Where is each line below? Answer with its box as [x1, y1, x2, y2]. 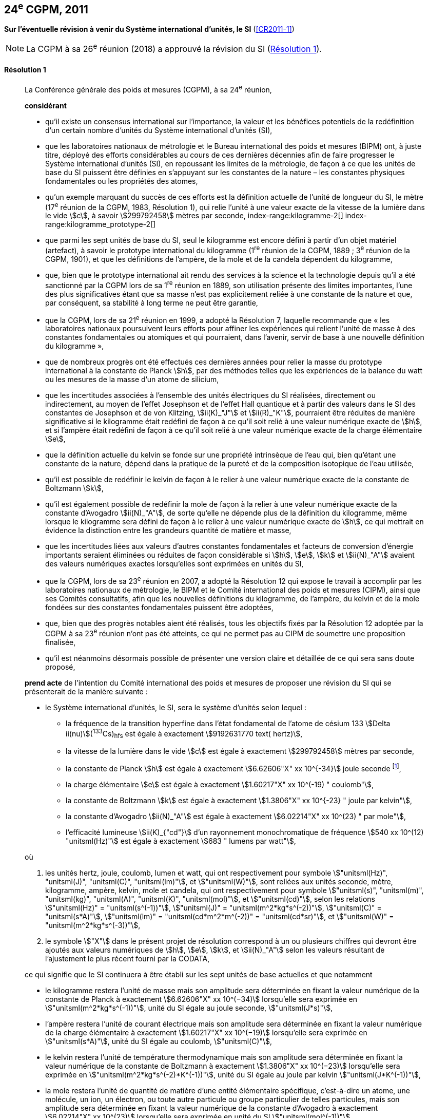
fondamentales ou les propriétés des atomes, [45, 176, 198, 185]
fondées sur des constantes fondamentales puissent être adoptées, [45, 602, 274, 612]
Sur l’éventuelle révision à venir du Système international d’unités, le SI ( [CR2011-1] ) [4, 25, 295, 34]
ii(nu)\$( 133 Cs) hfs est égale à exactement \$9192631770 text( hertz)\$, [66, 727, 303, 740]
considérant [25, 101, 67, 110]
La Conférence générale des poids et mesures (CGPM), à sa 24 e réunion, [25, 83, 272, 94]
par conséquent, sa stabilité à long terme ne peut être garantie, [45, 298, 258, 307]
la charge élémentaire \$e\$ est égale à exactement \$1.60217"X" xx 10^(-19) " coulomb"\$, [66, 780, 374, 789]
